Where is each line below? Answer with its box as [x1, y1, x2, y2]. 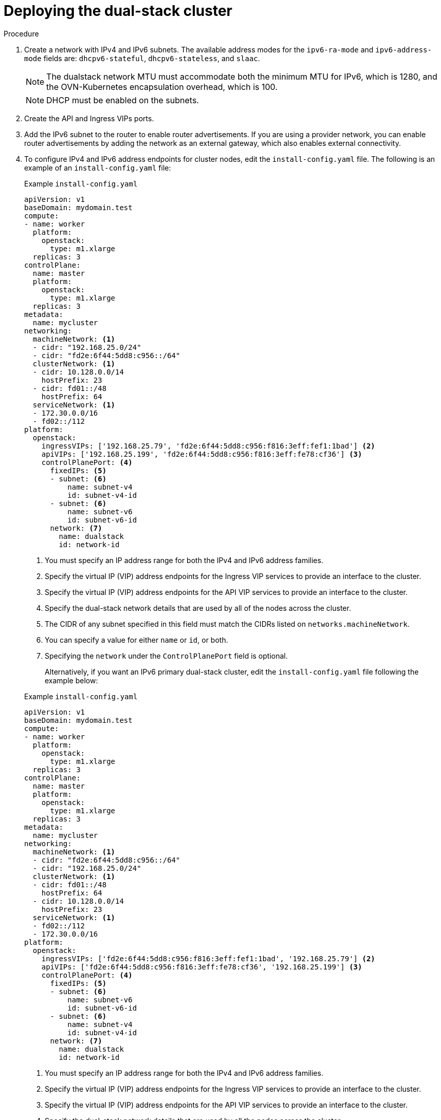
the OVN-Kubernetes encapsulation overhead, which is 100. [46, 81, 278, 92]
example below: [45, 676, 98, 685]
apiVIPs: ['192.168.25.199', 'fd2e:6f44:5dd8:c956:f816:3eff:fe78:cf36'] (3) [41, 450, 362, 458]
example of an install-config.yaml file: [24, 163, 171, 172]
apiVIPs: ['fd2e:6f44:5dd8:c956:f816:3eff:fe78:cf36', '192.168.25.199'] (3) [41, 962, 362, 971]
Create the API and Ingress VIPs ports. [24, 114, 154, 123]
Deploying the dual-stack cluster [4, 2, 233, 20]
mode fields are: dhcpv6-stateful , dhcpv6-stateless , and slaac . [24, 53, 260, 63]
